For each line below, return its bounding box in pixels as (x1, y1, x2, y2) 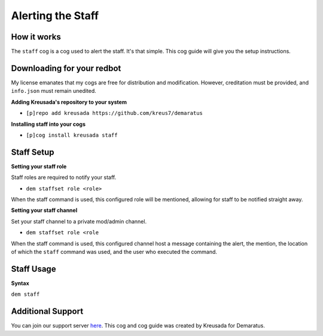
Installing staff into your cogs (11, 120, 86, 128)
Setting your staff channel (11, 207, 78, 214)
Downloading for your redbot (11, 63, 121, 73)
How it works (11, 32, 61, 42)
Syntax (11, 279, 29, 287)
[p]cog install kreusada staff (26, 132, 118, 138)
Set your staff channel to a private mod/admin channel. (11, 217, 147, 225)
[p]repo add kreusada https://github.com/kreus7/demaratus (26, 110, 203, 117)
